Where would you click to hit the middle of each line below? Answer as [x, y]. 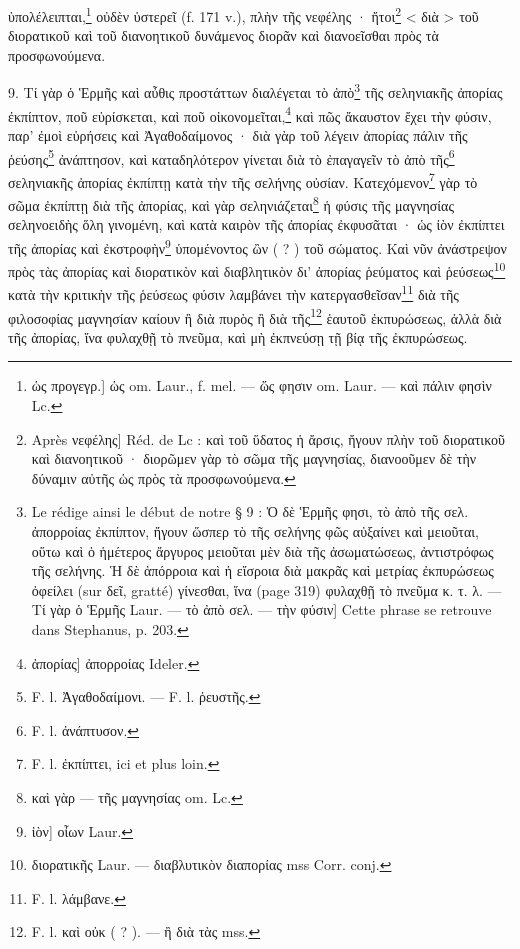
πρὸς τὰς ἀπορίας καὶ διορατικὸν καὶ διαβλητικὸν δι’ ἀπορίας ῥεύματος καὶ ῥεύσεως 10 [257, 269]
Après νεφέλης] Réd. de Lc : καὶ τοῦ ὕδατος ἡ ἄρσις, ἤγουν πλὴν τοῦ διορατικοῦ [268, 438]
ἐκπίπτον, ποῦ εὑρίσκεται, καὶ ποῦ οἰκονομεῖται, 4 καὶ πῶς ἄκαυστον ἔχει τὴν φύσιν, [250, 114]
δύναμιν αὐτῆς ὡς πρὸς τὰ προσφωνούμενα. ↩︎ [163, 477]
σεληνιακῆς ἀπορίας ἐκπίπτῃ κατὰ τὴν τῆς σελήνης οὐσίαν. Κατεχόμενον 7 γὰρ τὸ [243, 180]
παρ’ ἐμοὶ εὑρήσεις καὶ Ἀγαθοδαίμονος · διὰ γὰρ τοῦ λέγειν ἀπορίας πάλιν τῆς [238, 134]
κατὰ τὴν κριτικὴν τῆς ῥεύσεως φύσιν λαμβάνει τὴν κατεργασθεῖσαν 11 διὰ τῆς [233, 293]
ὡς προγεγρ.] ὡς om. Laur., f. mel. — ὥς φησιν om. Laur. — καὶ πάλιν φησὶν [261, 385]
